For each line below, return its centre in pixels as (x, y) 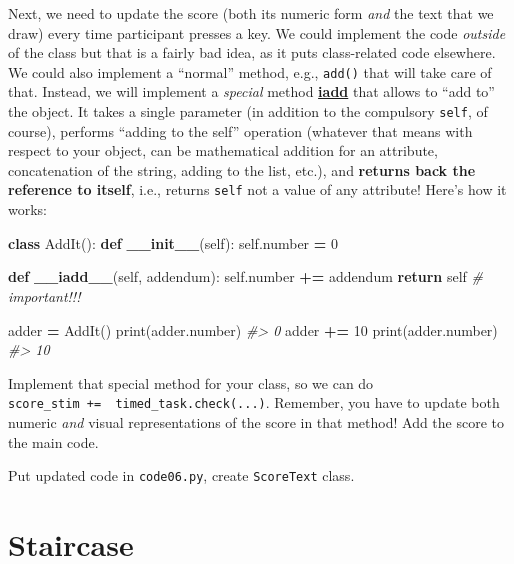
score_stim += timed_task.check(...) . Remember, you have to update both (254, 402)
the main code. (53, 441)
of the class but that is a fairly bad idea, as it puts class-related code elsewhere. (252, 52)
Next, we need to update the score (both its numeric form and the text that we (251, 13)
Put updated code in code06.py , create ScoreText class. (181, 475)
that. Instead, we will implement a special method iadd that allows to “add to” (251, 91)
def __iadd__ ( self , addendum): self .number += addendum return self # (246, 276)
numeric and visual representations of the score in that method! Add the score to (256, 421)
